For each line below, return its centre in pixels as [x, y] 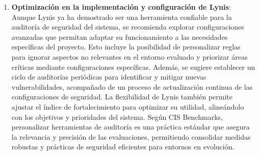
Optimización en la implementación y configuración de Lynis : [121, 7]
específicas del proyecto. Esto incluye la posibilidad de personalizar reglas [126, 47]
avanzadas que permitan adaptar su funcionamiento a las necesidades [120, 36]
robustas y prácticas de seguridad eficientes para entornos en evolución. [123, 147]
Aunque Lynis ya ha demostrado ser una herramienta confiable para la [122, 17]
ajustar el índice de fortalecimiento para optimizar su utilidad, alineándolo [128, 106]
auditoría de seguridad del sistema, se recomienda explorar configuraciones [128, 27]
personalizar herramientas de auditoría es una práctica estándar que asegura [131, 127]
